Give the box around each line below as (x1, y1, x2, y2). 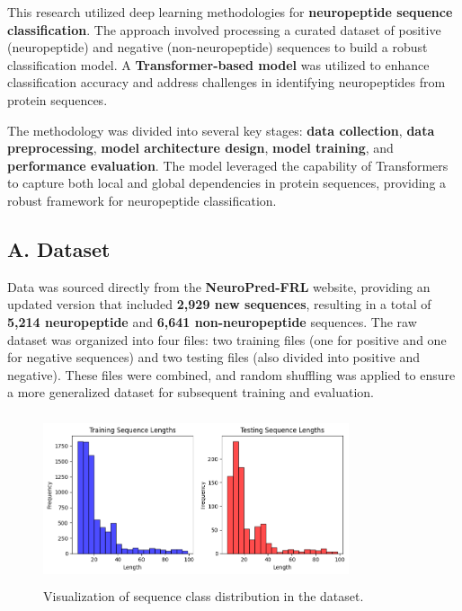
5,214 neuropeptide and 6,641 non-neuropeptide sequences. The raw (7, 312, 417, 331)
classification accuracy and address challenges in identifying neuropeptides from (7, 73, 446, 92)
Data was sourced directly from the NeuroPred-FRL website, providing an (7, 277, 431, 296)
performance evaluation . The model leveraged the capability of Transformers (7, 155, 449, 174)
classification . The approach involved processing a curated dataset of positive (7, 20, 441, 39)
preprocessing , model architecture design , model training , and (7, 138, 394, 157)
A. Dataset (7, 235, 111, 262)
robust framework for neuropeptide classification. (7, 190, 277, 209)
